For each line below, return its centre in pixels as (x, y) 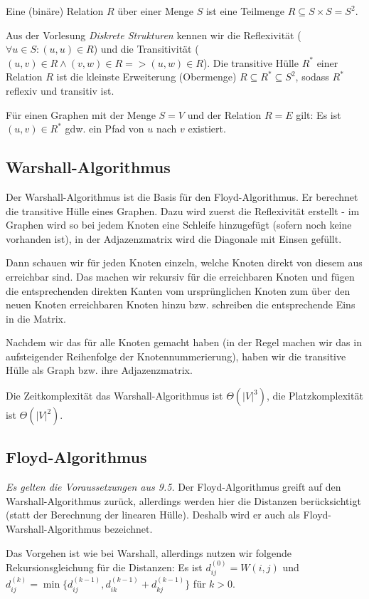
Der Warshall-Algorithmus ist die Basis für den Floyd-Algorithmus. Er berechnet (182, 196)
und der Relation (224, 114)
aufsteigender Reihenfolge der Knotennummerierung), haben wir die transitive (176, 356)
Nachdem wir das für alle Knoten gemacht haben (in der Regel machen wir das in (184, 342)
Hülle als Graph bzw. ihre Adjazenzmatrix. (99, 370)
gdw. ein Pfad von (105, 129)
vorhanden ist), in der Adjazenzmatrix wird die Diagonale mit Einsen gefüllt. (174, 238)
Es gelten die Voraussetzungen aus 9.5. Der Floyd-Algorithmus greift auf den (173, 487)
